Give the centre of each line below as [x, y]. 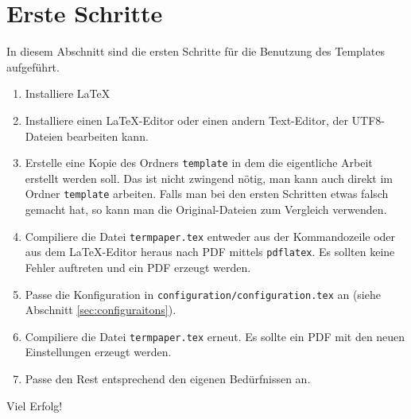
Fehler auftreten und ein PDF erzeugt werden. [138, 267]
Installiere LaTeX [68, 93]
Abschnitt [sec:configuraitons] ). [101, 310]
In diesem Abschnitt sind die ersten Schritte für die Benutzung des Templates [196, 51]
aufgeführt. [33, 66]
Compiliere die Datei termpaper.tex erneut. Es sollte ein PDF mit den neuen [215, 336]
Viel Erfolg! [35, 405]
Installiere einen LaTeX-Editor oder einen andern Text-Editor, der [186, 120]
